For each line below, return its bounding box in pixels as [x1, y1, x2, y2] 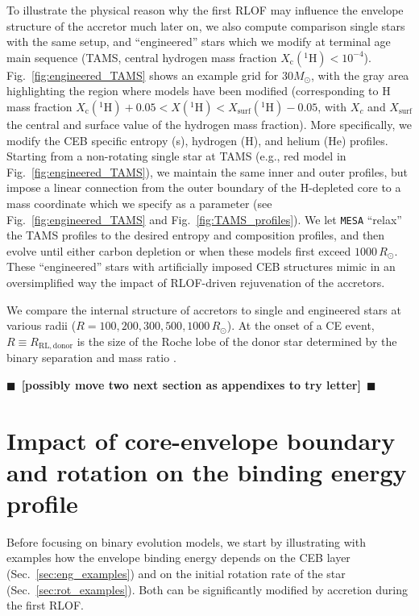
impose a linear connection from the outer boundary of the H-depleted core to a [6, 179, 401, 196]
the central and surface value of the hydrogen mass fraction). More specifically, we [6, 115, 412, 132]
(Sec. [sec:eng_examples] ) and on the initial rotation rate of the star [6, 565, 346, 582]
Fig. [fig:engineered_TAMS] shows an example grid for [6, 66, 279, 83]
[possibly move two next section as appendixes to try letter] [21, 376, 361, 393]
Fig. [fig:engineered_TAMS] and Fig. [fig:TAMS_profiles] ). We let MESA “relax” [6, 210, 402, 227]
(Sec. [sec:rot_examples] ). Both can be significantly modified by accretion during [6, 581, 408, 597]
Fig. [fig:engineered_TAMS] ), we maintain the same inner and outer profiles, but [6, 163, 408, 180]
